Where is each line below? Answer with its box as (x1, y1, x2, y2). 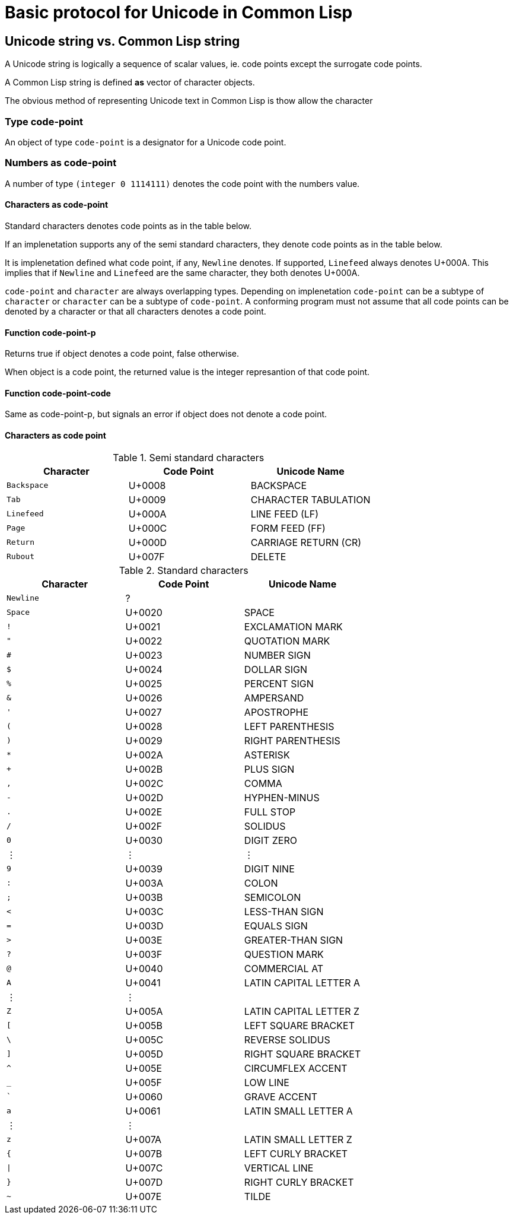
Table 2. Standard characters (119, 564, 248, 576)
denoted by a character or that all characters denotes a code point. (5, 306, 266, 316)
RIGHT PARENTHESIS (244, 734, 340, 747)
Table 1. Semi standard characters (113, 451, 265, 464)
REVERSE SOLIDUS (244, 1033, 330, 1046)
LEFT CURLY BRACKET (244, 1147, 348, 1160)
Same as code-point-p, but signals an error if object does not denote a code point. (5, 409, 327, 420)
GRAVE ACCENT (244, 1090, 318, 1103)
